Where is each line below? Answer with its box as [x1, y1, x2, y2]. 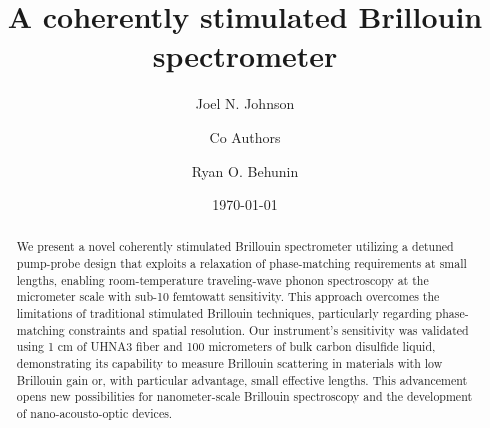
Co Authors [209, 126, 281, 147]
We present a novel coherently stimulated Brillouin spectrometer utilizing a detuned [16, 238, 454, 255]
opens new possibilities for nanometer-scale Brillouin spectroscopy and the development [16, 388, 473, 405]
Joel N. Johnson [195, 93, 295, 114]
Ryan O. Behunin [191, 160, 299, 181]
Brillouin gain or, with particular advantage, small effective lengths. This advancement [16, 371, 468, 388]
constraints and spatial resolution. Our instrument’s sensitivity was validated [68, 321, 469, 338]
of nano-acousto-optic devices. [16, 405, 173, 422]
